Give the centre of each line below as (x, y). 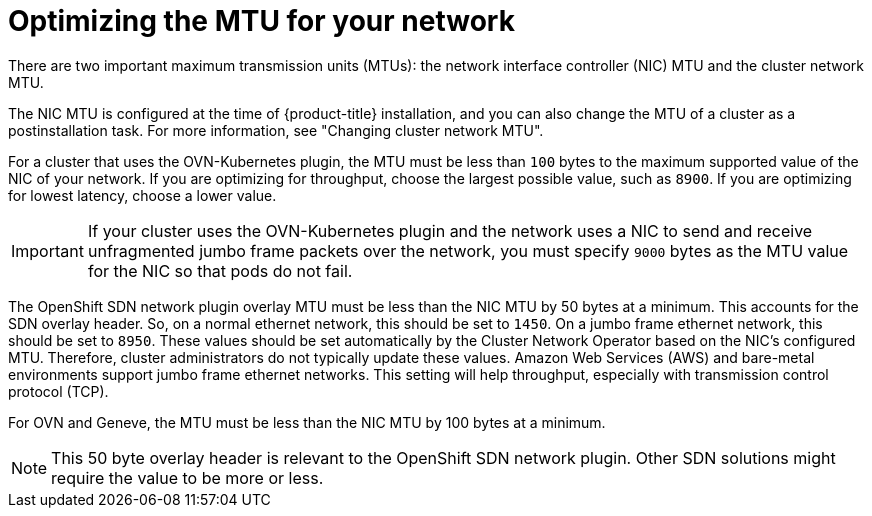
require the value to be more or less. (187, 477)
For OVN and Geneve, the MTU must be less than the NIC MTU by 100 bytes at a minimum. (307, 422)
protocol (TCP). (58, 391)
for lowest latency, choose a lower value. (142, 195)
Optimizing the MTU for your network (261, 21)
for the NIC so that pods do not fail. (220, 270)
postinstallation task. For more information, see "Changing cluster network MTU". (276, 130)
